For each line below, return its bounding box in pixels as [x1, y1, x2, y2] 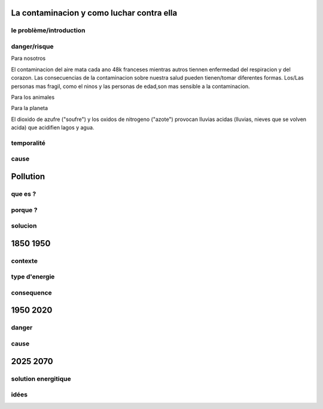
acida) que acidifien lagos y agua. [11, 124, 95, 131]
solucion [11, 222, 37, 230]
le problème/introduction [11, 26, 86, 35]
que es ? [11, 189, 36, 198]
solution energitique [11, 374, 71, 383]
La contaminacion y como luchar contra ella [11, 8, 178, 18]
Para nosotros [11, 54, 46, 62]
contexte [11, 256, 38, 265]
